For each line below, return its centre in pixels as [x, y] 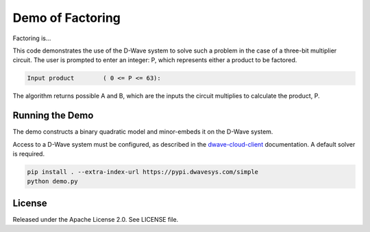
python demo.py [52, 182]
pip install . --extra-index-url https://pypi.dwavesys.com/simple [143, 172]
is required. [28, 154]
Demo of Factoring [67, 18]
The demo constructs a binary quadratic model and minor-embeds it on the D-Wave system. [143, 132]
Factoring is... [32, 38]
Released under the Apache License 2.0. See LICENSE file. [96, 219]
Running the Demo [53, 116]
